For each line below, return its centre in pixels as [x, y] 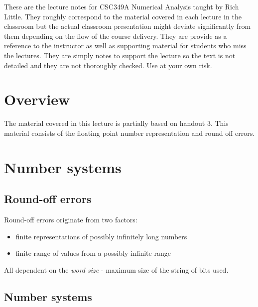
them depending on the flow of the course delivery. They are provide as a [116, 36]
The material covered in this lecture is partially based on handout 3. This [116, 123]
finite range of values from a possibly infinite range [93, 253]
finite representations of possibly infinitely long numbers [101, 236]
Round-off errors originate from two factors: [71, 220]
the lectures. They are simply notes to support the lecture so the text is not [120, 55]
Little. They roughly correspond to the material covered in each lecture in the [123, 16]
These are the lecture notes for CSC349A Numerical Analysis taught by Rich [122, 6]
